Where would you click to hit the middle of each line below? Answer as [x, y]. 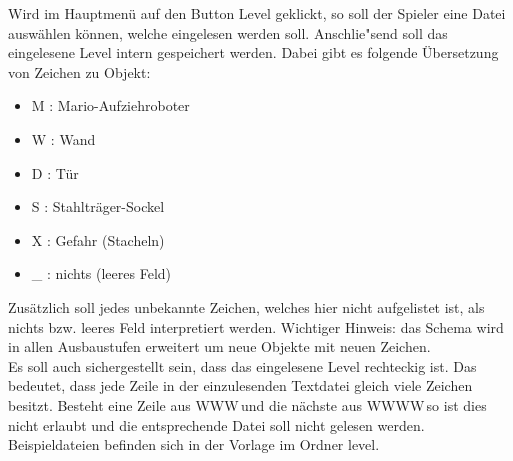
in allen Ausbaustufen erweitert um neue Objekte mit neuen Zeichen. [219, 346]
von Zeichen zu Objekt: [79, 71]
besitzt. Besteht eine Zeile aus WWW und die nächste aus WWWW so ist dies [247, 404]
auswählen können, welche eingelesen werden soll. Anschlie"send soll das [228, 32]
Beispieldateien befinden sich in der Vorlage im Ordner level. [194, 444]
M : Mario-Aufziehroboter [110, 105]
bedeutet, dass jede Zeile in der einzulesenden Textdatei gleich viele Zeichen [240, 385]
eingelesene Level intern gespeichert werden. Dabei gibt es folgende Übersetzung [253, 52]
